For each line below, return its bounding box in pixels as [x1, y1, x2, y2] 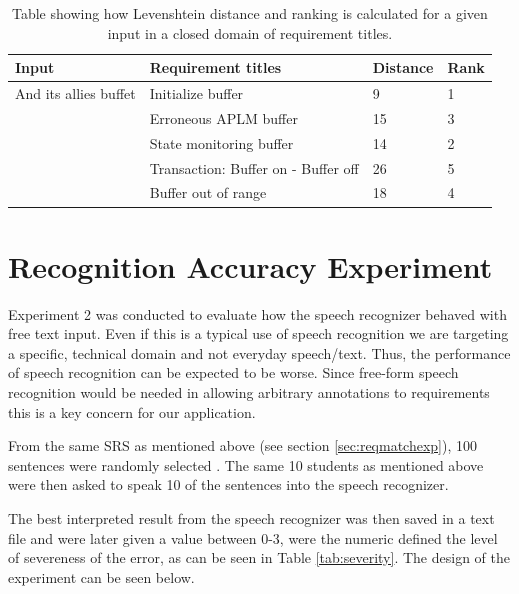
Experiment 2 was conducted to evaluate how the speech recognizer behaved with [8, 303, 507, 324]
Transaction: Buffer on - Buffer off [149, 157, 359, 178]
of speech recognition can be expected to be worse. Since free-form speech [8, 362, 459, 383]
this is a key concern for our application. [8, 401, 256, 422]
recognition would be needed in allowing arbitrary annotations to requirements [8, 382, 490, 402]
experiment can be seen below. [8, 566, 195, 587]
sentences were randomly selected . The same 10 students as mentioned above [8, 454, 484, 475]
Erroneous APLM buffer [149, 107, 298, 128]
